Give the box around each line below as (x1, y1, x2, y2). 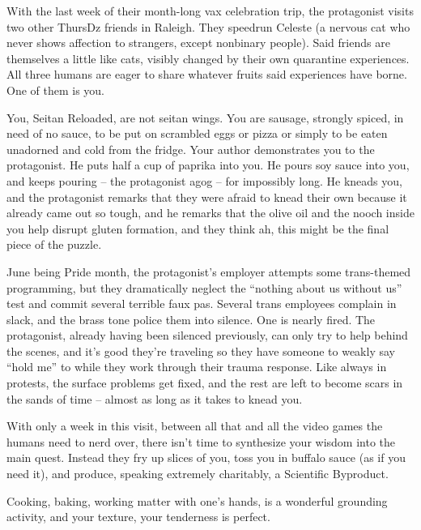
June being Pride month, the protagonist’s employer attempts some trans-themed (6, 263, 411, 280)
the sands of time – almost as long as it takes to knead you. (6, 390, 303, 407)
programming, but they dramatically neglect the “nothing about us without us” (6, 279, 402, 296)
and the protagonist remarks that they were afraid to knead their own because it (6, 188, 407, 205)
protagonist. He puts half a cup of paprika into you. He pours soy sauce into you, (6, 156, 410, 173)
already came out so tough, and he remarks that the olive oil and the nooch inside (6, 204, 415, 221)
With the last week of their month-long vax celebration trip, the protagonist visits (6, 2, 414, 19)
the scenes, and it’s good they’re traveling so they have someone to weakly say (6, 342, 395, 359)
